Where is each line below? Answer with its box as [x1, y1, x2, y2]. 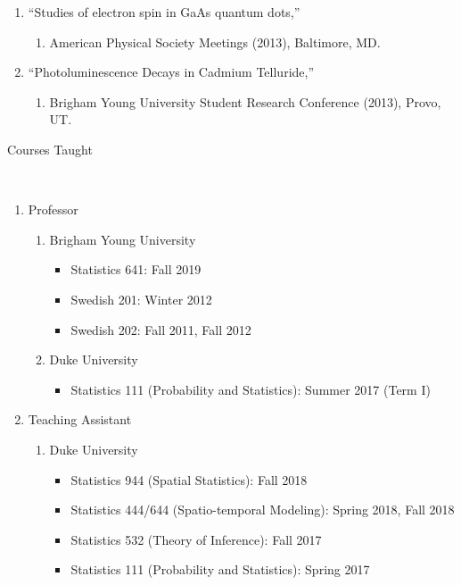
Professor [28, 200, 78, 219]
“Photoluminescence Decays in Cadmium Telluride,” [28, 63, 315, 81]
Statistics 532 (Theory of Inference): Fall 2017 [70, 530, 322, 548]
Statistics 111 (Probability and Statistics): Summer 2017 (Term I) [70, 380, 431, 398]
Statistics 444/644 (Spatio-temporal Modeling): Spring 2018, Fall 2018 [70, 500, 455, 519]
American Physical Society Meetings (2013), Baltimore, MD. [49, 32, 381, 51]
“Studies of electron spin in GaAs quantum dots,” [28, 3, 300, 21]
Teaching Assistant [28, 410, 132, 429]
